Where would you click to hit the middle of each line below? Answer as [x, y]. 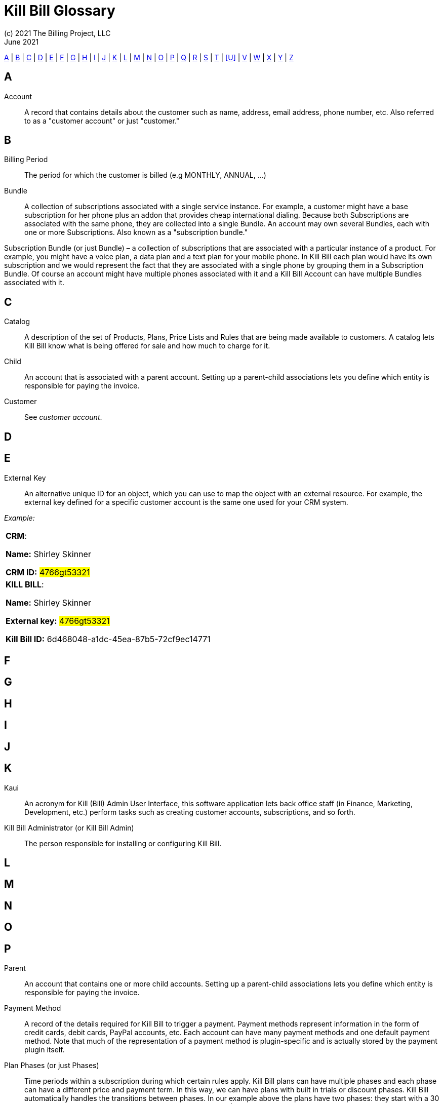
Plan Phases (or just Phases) [52, 1066]
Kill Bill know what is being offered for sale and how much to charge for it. [147, 346]
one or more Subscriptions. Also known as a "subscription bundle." [136, 232]
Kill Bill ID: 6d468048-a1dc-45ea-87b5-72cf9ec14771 [108, 639]
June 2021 [22, 42]
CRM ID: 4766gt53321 [48, 572]
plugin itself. [45, 1050]
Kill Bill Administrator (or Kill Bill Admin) [69, 827]
